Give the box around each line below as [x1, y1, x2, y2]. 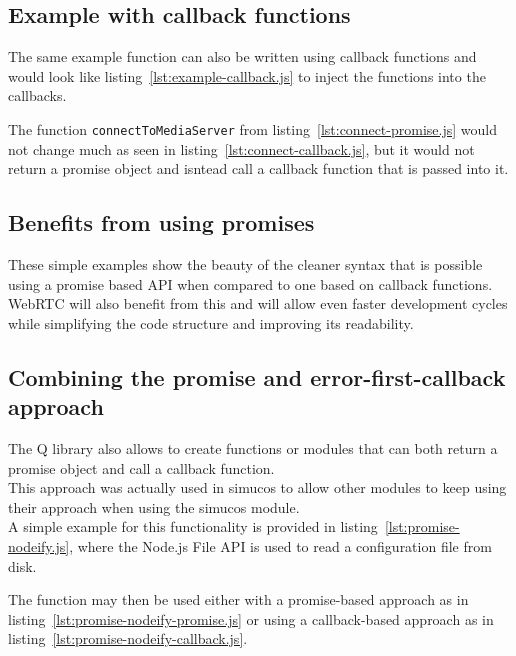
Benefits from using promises [8, 207, 315, 238]
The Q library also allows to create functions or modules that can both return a [8, 438, 498, 458]
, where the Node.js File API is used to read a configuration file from [69, 535, 492, 556]
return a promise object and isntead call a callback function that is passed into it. [8, 158, 509, 179]
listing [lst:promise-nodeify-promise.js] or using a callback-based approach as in [8, 608, 494, 629]
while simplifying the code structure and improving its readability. [8, 312, 414, 333]
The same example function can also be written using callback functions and [8, 46, 477, 67]
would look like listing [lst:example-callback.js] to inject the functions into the [8, 65, 486, 86]
